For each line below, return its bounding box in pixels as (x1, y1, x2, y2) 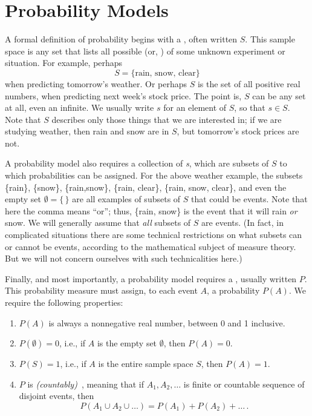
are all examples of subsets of (72, 193, 181, 205)
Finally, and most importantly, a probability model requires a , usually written (5, 272, 297, 285)
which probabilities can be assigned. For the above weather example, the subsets (5, 169, 303, 182)
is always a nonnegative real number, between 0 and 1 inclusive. (48, 316, 285, 329)
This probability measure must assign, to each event (5, 284, 198, 297)
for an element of (163, 101, 227, 114)
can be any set (252, 89, 306, 102)
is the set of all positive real (197, 77, 301, 90)
